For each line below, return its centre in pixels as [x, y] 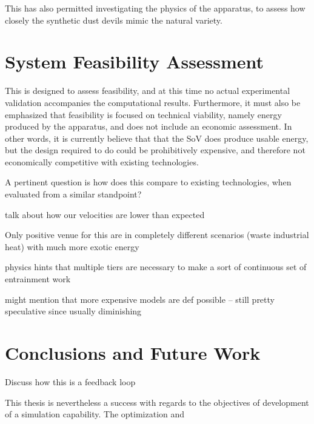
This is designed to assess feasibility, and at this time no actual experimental [148, 91]
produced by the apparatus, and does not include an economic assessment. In [149, 126]
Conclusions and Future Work [133, 353]
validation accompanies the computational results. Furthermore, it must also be [153, 102]
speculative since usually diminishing [73, 311]
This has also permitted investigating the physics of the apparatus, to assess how [155, 8]
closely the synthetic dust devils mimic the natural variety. [114, 20]
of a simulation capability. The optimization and [95, 414]
